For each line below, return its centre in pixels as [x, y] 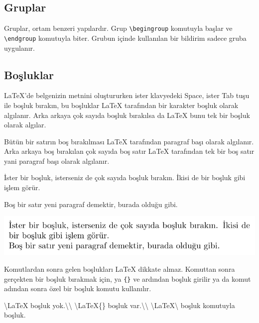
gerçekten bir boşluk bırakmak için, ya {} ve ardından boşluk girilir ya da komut [128, 278]
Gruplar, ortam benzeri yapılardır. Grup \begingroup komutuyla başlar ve [118, 28]
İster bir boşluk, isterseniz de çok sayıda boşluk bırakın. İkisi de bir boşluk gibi [125, 177]
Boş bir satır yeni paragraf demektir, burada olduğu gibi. [91, 204]
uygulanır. [19, 48]
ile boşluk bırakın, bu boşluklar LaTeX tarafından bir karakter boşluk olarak [121, 105]
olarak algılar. [25, 125]
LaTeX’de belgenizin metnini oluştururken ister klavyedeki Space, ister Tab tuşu [127, 95]
